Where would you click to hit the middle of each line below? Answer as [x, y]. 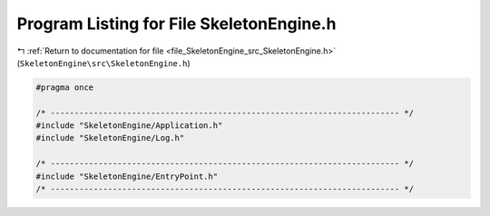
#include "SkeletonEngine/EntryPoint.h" [127, 176]
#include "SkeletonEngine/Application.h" [129, 126]
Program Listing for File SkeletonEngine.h [176, 24]
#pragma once [65, 87]
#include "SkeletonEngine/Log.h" [110, 138]
